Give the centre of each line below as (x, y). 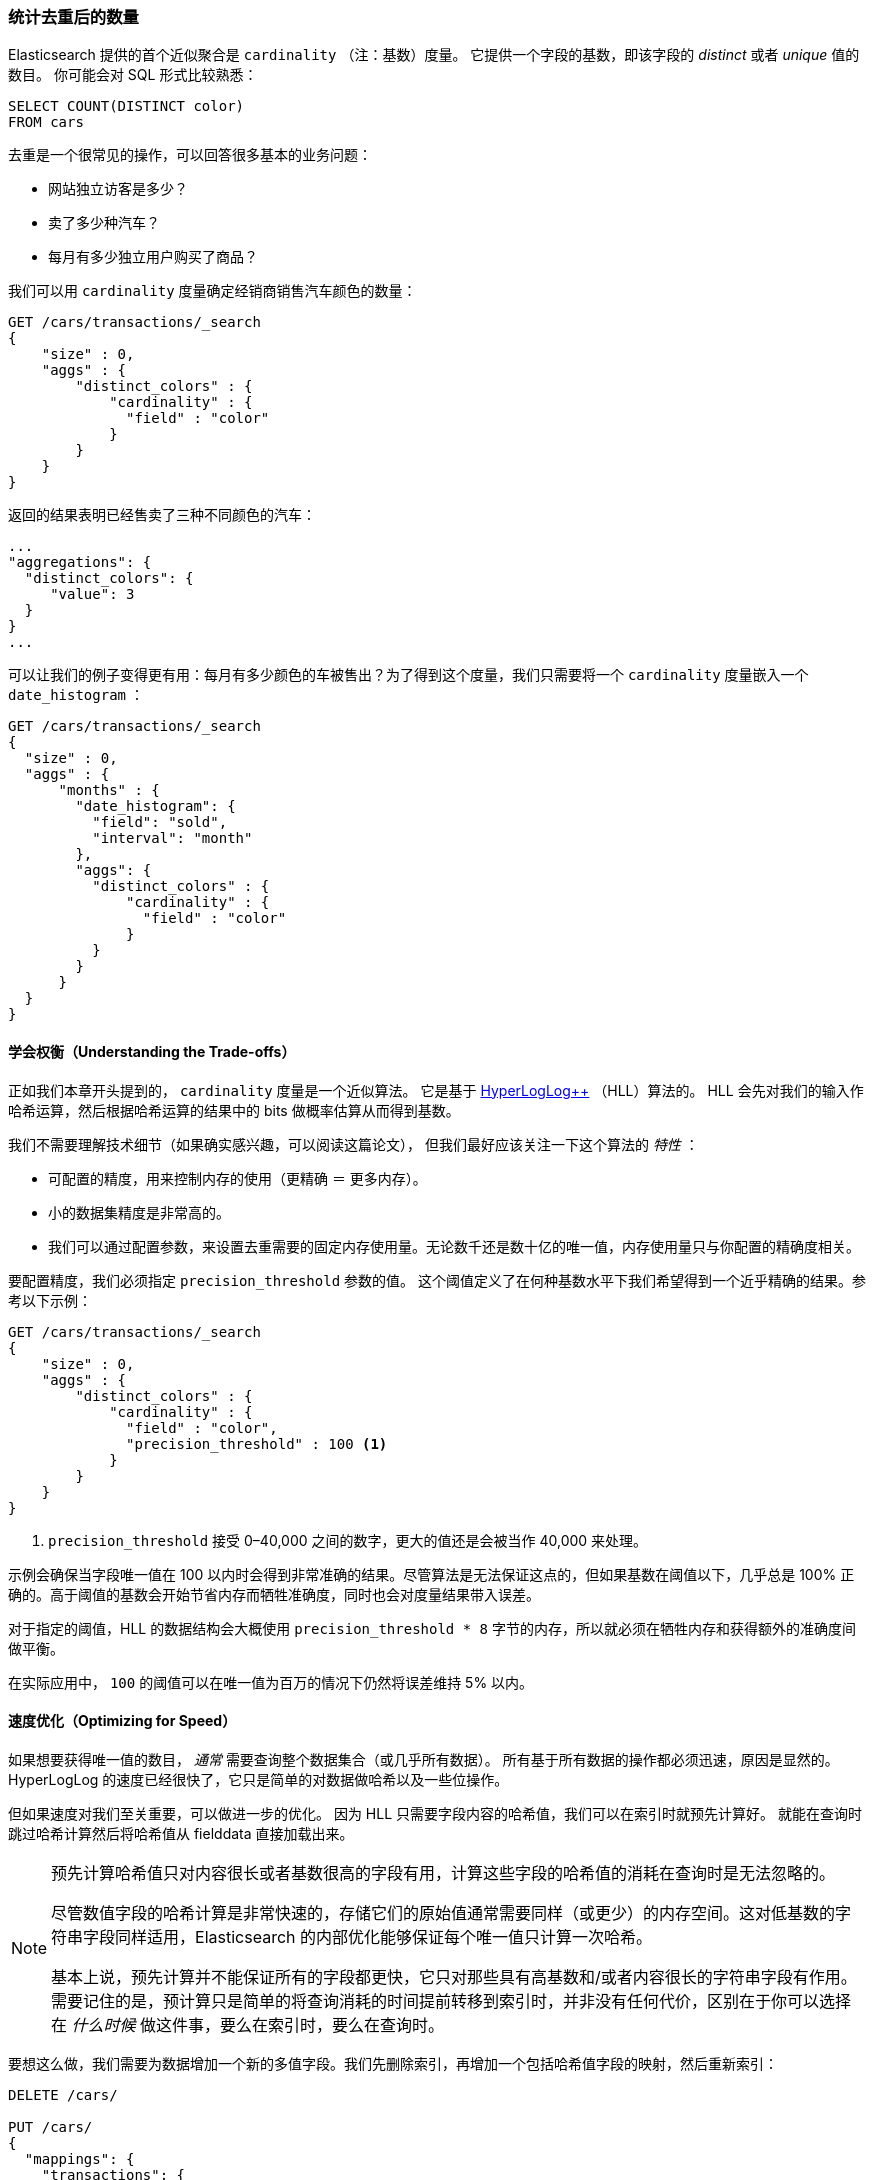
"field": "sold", (160, 822)
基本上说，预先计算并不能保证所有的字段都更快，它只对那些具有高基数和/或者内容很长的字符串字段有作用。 (454, 1976)
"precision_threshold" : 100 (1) (257, 1443)
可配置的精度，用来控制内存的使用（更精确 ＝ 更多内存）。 (237, 1178)
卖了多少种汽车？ (104, 223)
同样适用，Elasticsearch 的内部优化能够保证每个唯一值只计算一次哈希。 (384, 1936)
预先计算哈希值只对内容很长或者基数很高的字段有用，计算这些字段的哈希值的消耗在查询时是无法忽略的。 (443, 1872)
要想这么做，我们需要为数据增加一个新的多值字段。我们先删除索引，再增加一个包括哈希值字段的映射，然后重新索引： (393, 2063)
